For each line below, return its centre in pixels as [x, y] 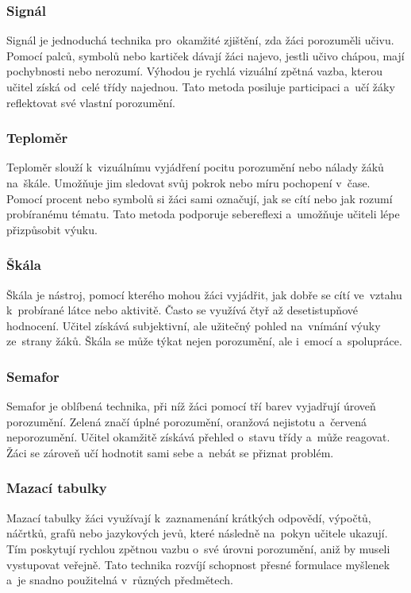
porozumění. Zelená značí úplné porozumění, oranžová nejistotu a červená [187, 421]
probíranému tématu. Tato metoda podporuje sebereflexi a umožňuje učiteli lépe [203, 214]
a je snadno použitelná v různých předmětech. [120, 580]
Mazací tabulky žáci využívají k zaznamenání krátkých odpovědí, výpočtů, [189, 517]
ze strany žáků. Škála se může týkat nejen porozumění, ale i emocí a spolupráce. [204, 341]
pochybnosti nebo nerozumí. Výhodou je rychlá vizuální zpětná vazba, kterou [194, 71]
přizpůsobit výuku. [52, 229]
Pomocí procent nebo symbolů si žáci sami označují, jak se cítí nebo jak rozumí [200, 198]
